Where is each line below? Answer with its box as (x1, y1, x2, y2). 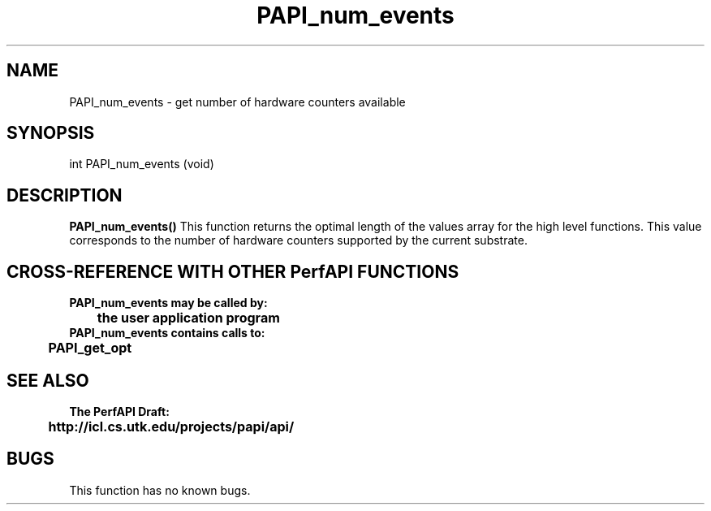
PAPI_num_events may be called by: (69, 296, 268, 310)
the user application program (97, 310, 280, 327)
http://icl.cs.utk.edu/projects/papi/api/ (48, 418, 295, 435)
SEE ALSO (6, 370, 89, 391)
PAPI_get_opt (48, 340, 132, 357)
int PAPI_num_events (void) (69, 157, 214, 171)
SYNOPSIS (6, 123, 95, 144)
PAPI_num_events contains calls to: (69, 326, 265, 340)
